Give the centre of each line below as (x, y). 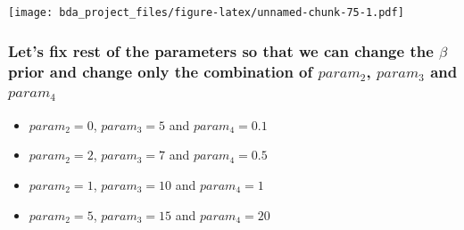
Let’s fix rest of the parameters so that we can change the (221, 50)
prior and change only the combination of (161, 71)
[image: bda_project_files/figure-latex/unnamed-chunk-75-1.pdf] (206, 12)
